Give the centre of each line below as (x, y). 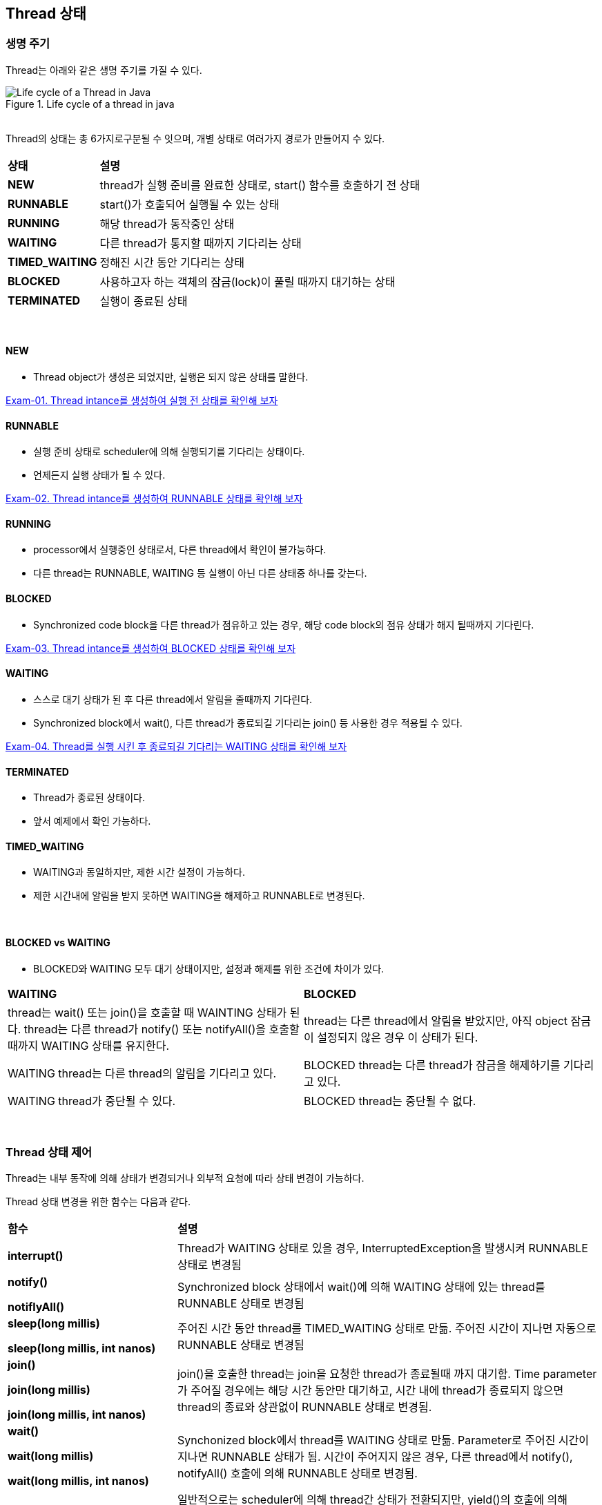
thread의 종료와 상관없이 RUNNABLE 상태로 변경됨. (304, 1407)
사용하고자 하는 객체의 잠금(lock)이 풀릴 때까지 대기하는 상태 (247, 281)
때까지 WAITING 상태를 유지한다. (89, 1045)
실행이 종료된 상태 (144, 301)
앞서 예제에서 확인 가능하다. (92, 821)
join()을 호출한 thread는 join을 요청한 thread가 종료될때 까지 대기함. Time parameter (387, 1374)
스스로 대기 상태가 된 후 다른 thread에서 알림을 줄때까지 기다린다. (173, 699)
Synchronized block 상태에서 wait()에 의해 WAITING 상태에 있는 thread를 (361, 1287)
